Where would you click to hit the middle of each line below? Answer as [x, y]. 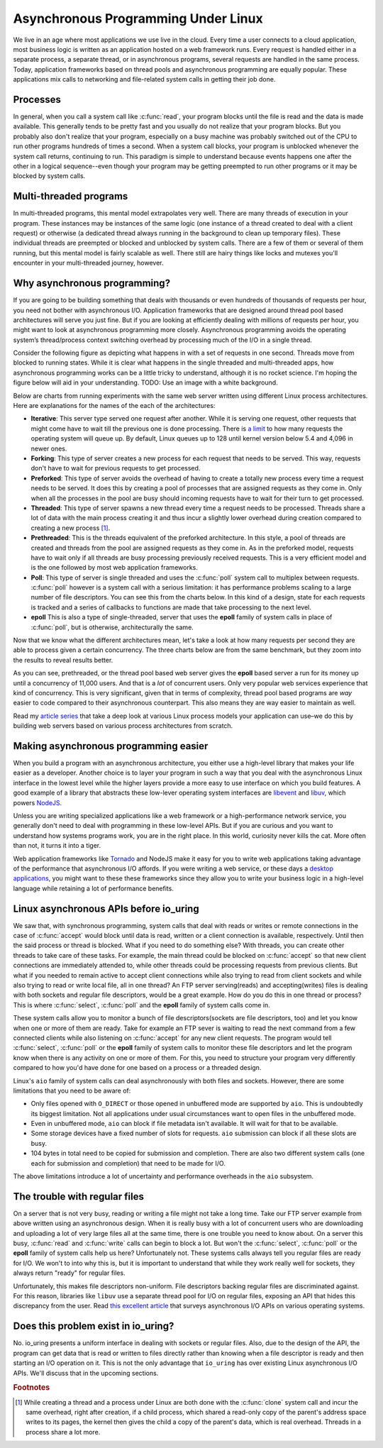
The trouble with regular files [79, 1196]
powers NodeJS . [38, 802]
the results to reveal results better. [63, 660]
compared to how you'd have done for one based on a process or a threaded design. [137, 1068]
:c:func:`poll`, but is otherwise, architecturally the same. [112, 627]
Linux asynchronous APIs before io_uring [106, 908]
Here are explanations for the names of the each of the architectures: [114, 406]
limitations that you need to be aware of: [72, 1090]
